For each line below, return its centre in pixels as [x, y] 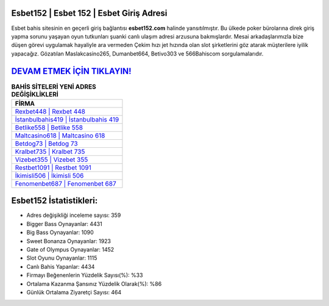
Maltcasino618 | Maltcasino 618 [60, 136]
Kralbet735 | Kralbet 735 [50, 151]
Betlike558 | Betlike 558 [49, 127]
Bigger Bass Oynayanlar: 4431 [65, 224]
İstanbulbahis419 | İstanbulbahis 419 [67, 119]
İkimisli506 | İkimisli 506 [49, 175]
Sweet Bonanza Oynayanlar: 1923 [69, 241]
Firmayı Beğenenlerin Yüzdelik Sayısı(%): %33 [85, 275]
